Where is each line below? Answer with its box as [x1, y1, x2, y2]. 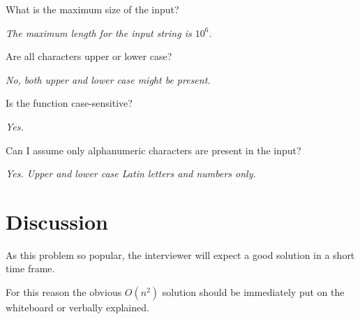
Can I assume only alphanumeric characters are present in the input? [6, 142, 301, 157]
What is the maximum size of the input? [6, 2, 179, 16]
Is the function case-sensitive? [6, 96, 133, 110]
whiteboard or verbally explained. [6, 300, 149, 315]
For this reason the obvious [6, 285, 122, 299]
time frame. [6, 261, 55, 276]
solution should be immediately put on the [162, 285, 345, 299]
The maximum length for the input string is [6, 25, 192, 40]
